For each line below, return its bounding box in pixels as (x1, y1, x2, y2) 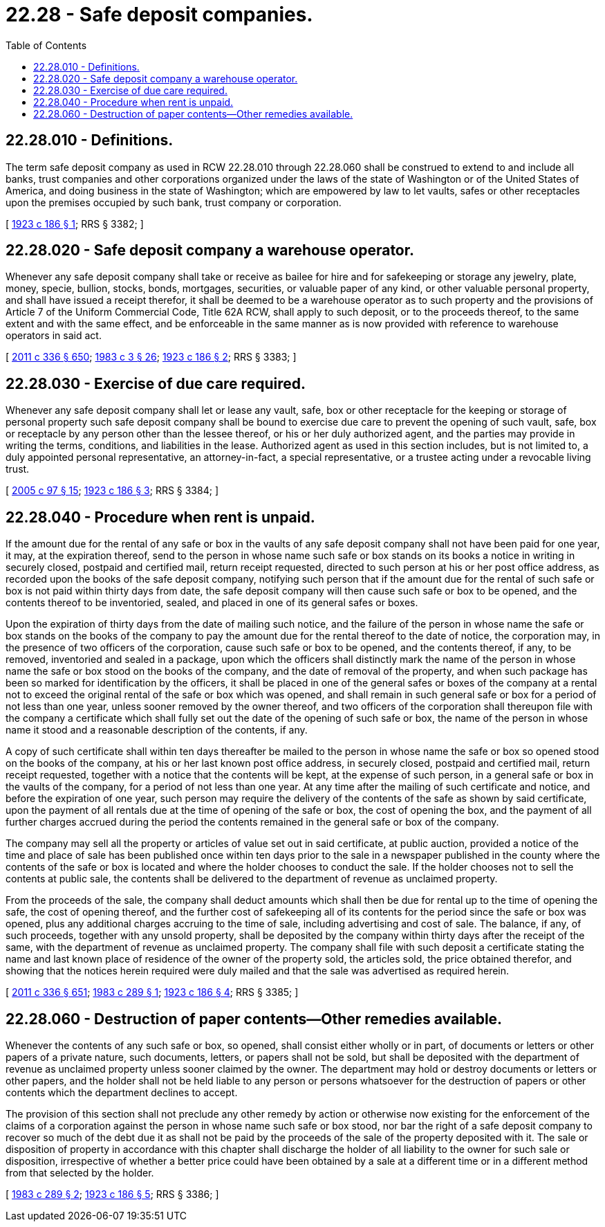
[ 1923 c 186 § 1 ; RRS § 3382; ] (6, 217, 144, 230)
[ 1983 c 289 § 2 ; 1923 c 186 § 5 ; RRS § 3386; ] (6, 1188, 219, 1200)
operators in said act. (6, 329, 102, 342)
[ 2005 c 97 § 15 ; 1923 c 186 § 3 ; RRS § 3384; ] (6, 484, 218, 497)
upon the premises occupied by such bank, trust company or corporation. (6, 196, 342, 208)
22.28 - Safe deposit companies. (6, 3, 313, 26)
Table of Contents (6, 39, 87, 51)
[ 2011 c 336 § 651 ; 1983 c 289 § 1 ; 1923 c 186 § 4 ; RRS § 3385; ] (6, 986, 299, 999)
